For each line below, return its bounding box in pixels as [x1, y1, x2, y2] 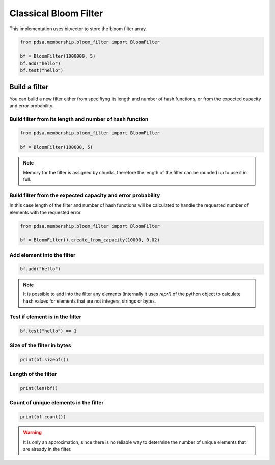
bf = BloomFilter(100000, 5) [20, 144, 93, 150]
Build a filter [9, 82, 49, 91]
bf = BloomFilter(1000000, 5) [20, 53, 96, 59]
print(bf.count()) [20, 414, 66, 420]
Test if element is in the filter [9, 313, 81, 320]
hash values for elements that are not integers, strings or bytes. [23, 298, 156, 304]
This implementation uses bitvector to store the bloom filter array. [9, 25, 147, 32]
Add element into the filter [9, 251, 76, 258]
